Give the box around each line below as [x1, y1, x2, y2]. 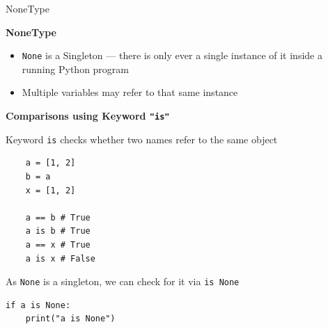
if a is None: [6, 300, 71, 310]
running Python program [22, 61, 129, 76]
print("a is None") [25, 314, 116, 324]
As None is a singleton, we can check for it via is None [6, 274, 240, 289]
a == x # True [25, 239, 91, 250]
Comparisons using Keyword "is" [6, 109, 170, 123]
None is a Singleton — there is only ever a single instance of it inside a [22, 48, 322, 63]
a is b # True [25, 226, 91, 236]
